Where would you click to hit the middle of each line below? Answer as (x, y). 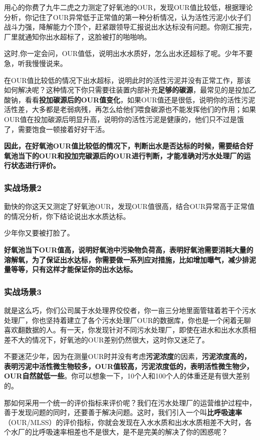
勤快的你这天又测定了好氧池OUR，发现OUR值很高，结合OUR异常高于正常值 (129, 206)
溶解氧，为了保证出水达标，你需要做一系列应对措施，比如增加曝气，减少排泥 (130, 259)
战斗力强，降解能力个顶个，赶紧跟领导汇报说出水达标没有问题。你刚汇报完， (130, 27)
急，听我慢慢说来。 (35, 63)
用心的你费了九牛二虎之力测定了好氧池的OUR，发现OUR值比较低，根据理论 (128, 7)
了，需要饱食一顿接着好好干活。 (56, 129)
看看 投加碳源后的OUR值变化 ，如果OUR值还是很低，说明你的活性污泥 (140, 99)
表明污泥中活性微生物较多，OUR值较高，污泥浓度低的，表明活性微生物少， (129, 366)
